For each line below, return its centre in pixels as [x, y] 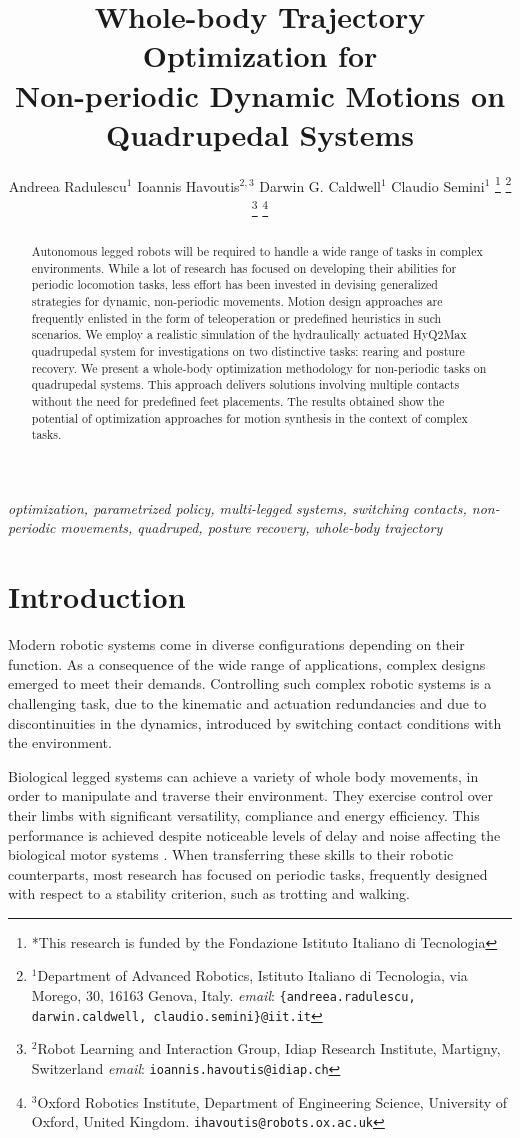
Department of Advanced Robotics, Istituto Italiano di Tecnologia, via [252, 975]
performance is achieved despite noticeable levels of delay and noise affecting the [254, 834]
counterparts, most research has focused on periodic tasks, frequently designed [248, 873]
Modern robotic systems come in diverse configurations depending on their [236, 644]
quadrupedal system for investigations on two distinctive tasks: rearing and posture [248, 350]
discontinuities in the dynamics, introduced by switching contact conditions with [255, 722]
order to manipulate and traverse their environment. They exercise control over [251, 795]
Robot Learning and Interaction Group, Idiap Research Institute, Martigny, [269, 1048]
